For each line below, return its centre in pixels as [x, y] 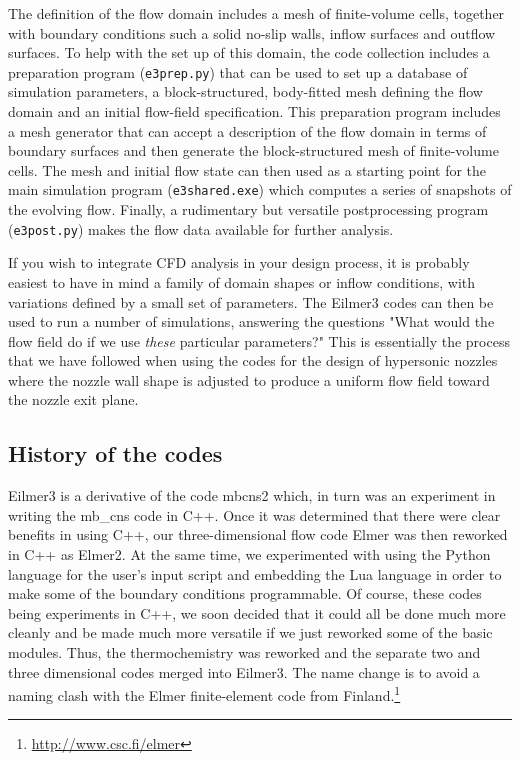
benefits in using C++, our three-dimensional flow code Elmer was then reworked [258, 534]
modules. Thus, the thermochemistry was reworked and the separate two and [244, 652]
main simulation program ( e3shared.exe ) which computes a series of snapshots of [260, 189]
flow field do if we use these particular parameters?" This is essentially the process [259, 340]
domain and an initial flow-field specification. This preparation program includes [254, 111]
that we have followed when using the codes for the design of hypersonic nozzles [253, 360]
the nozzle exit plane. [73, 399]
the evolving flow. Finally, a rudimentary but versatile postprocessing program [248, 209]
